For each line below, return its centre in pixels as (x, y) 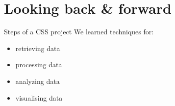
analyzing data (37, 81)
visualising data (39, 97)
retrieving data (38, 48)
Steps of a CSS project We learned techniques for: (79, 32)
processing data (39, 65)
